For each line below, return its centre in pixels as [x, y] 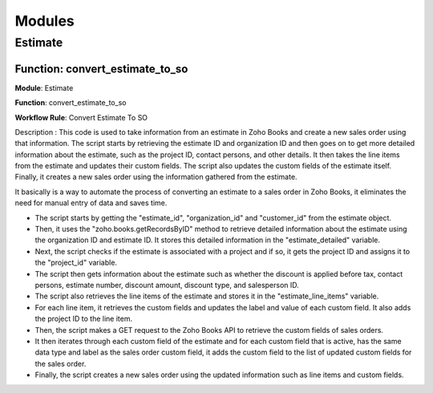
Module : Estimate [44, 87]
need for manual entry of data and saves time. [91, 203]
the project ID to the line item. [84, 319]
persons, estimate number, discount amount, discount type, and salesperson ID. [167, 285]
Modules [45, 21]
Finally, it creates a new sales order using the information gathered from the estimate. [156, 177]
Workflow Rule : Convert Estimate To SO [81, 117]
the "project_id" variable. [76, 263]
